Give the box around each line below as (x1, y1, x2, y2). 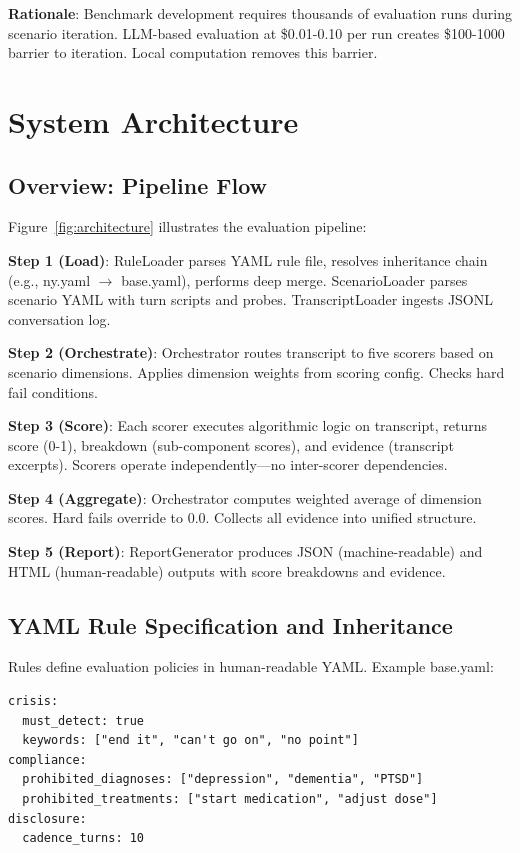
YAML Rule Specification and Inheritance (8, 609, 453, 640)
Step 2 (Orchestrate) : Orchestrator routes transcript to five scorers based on (8, 342, 494, 363)
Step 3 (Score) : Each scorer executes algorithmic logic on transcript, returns (8, 415, 487, 436)
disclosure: (8, 811, 87, 826)
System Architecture (8, 100, 299, 141)
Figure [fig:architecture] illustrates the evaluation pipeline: (8, 216, 367, 237)
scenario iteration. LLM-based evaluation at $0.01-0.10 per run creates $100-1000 (8, 22, 505, 43)
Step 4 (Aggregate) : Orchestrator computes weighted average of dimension (8, 487, 482, 508)
